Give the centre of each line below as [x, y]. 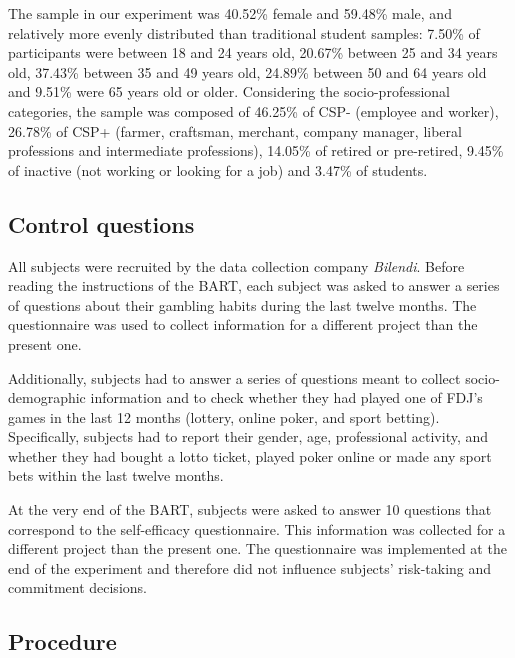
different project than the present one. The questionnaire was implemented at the [257, 548]
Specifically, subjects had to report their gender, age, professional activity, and [248, 436]
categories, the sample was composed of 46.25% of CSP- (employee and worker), [253, 110]
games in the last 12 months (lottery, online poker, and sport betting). [224, 416]
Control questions [101, 223]
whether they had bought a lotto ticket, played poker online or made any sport [250, 455]
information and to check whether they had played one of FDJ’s [286, 397]
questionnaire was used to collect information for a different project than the [243, 324]
